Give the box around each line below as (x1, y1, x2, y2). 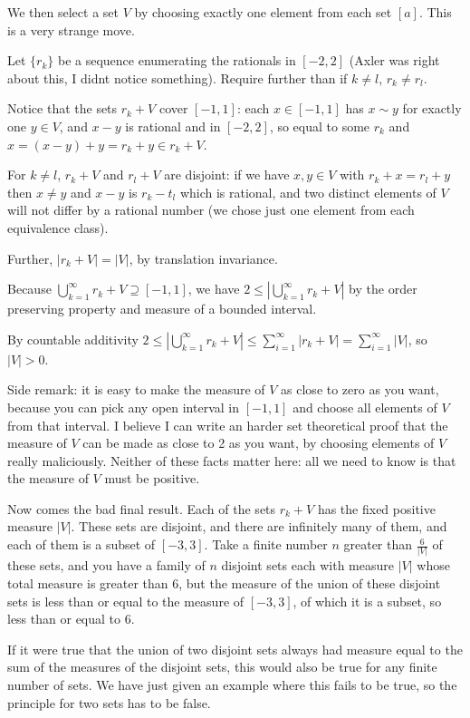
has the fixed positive (317, 499, 436, 518)
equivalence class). (7, 218, 109, 237)
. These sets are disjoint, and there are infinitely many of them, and (71, 517, 447, 536)
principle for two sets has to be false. (7, 693, 211, 712)
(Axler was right (349, 51, 440, 70)
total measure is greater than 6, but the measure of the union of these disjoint (7, 573, 441, 592)
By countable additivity (7, 329, 139, 348)
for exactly (402, 99, 462, 118)
